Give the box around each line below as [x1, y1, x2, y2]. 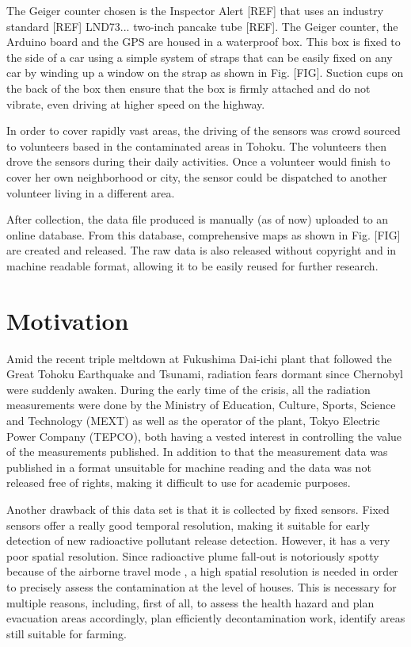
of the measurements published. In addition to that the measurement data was [6, 443, 388, 460]
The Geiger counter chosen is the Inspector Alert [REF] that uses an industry [6, 2, 384, 18]
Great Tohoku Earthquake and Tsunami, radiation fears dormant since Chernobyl [6, 366, 403, 382]
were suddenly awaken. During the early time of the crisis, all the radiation [6, 381, 371, 397]
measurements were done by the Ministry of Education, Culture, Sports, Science [6, 396, 396, 413]
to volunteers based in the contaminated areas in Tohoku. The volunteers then [6, 137, 386, 154]
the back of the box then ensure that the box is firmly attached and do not [6, 79, 371, 96]
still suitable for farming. [6, 625, 127, 641]
